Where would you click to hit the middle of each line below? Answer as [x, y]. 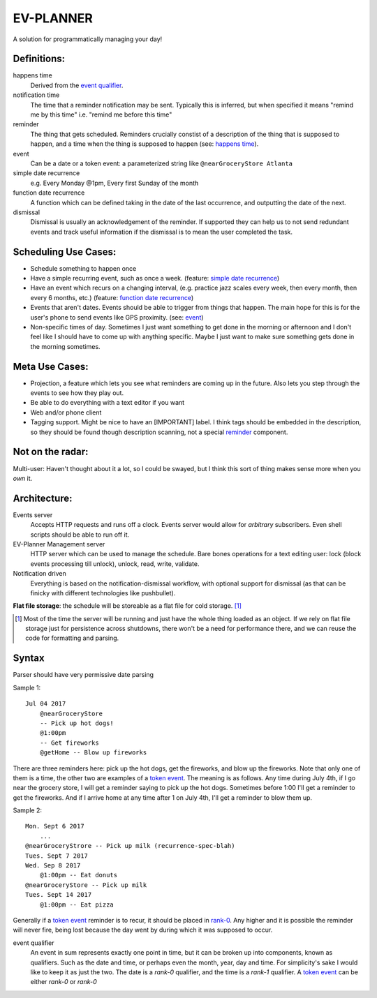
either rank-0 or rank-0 [64, 982]
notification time [36, 95]
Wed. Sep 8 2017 [53, 866]
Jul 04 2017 [46, 704]
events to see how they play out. [77, 393]
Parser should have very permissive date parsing [83, 675]
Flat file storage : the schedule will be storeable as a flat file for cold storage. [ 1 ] [127, 606]
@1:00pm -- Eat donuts [79, 875]
